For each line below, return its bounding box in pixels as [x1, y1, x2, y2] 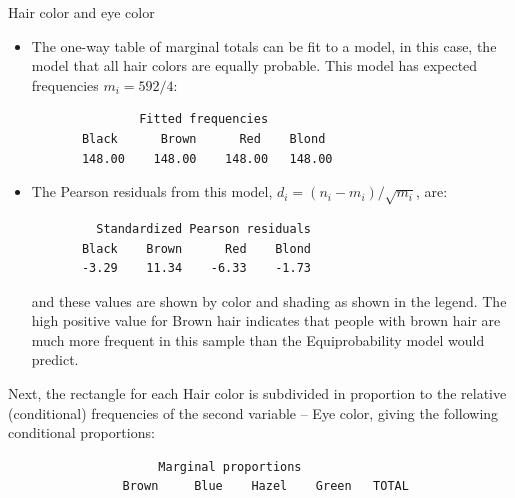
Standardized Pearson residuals [96, 221, 311, 236]
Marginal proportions [158, 459, 302, 474]
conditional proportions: [8, 422, 155, 443]
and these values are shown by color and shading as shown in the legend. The [31, 290, 507, 311]
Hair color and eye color [8, 2, 155, 22]
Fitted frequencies [139, 112, 269, 127]
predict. [31, 349, 79, 370]
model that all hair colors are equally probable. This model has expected [31, 55, 478, 76]
